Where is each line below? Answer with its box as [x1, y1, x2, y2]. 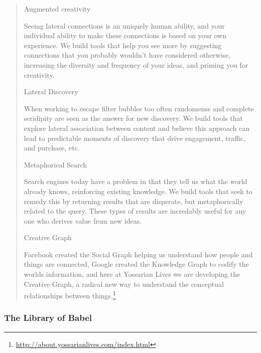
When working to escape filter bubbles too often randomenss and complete [24, 103, 254, 113]
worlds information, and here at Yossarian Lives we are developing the [24, 269, 240, 279]
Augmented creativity [24, 4, 91, 14]
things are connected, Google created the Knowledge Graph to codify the [24, 259, 249, 269]
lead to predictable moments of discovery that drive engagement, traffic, [24, 132, 245, 143]
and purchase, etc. [24, 142, 80, 153]
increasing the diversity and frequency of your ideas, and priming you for [24, 59, 248, 70]
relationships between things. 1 [24, 289, 116, 300]
